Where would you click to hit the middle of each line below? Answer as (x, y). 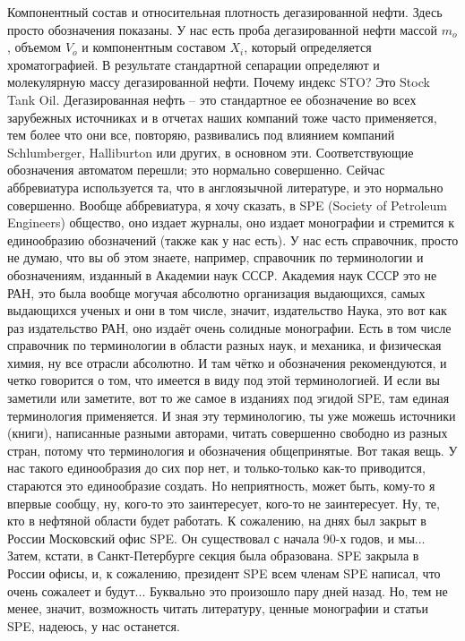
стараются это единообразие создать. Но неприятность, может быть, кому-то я (221, 486)
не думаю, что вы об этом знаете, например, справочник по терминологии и (215, 257)
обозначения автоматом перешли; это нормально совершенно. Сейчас (196, 170)
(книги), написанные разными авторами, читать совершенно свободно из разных (228, 433)
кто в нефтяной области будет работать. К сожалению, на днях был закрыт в (217, 521)
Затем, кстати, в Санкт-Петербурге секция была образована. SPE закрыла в (213, 556)
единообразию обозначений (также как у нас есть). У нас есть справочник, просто (233, 239)
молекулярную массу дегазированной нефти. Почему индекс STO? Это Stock (219, 82)
